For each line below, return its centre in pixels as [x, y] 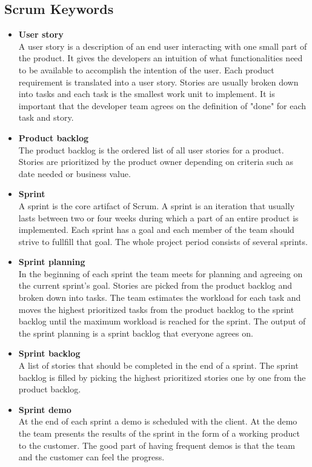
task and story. [46, 117]
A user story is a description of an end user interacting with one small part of [163, 46]
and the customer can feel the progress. [91, 457]
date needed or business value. [75, 173]
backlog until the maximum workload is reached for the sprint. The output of [162, 321]
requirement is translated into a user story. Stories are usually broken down [158, 82]
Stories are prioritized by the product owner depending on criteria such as [156, 162]
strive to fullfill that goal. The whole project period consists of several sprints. [163, 241]
